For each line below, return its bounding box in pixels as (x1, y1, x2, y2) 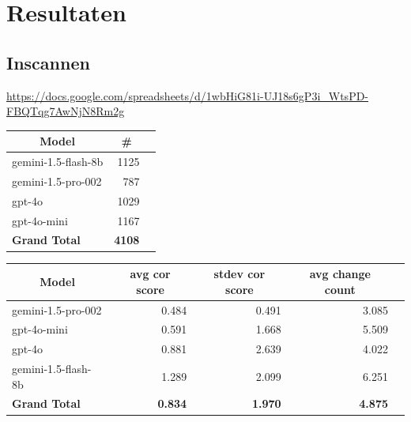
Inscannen (6, 50, 90, 74)
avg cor (130, 266, 171, 282)
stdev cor (213, 266, 266, 282)
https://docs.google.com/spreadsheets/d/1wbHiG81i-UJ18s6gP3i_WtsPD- (6, 87, 369, 104)
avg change (309, 266, 371, 282)
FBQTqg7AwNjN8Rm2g (6, 103, 125, 119)
